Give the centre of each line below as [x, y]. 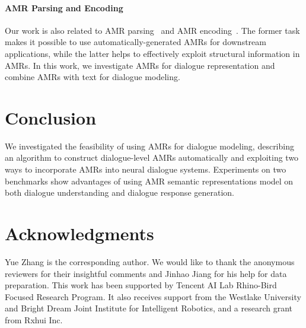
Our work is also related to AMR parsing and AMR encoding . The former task [152, 30]
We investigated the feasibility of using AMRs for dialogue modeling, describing [149, 146]
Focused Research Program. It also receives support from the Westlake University [153, 296]
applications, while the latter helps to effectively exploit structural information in [152, 53]
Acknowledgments [79, 233]
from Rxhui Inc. [34, 319]
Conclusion [51, 117]
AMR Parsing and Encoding [64, 7]
